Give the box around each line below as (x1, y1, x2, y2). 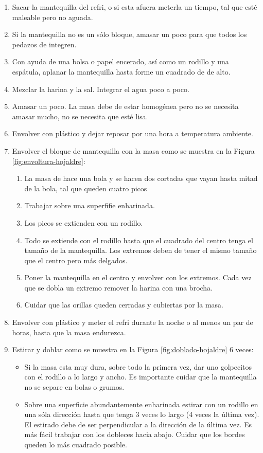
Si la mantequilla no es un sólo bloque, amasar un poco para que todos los (12, 29, 247, 40)
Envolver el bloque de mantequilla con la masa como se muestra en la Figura (12, 145, 255, 156)
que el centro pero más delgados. (24, 255, 128, 265)
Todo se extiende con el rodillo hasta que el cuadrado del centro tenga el (24, 234, 253, 245)
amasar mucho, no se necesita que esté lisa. (12, 111, 148, 121)
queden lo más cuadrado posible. (24, 439, 127, 449)
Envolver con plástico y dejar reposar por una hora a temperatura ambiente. (12, 128, 253, 139)
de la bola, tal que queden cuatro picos (24, 183, 147, 193)
